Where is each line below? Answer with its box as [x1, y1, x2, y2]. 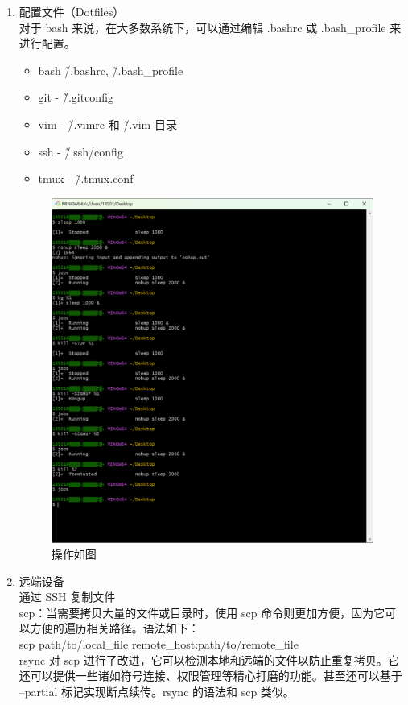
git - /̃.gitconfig [38, 89, 113, 106]
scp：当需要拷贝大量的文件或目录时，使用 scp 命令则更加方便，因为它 [19, 603, 385, 620]
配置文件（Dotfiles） [19, 3, 125, 19]
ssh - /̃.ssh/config [38, 143, 123, 160]
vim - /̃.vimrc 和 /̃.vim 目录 [38, 115, 177, 132]
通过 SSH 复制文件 [19, 588, 116, 605]
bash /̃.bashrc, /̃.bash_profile [38, 61, 183, 78]
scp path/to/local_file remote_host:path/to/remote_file [19, 636, 299, 653]
